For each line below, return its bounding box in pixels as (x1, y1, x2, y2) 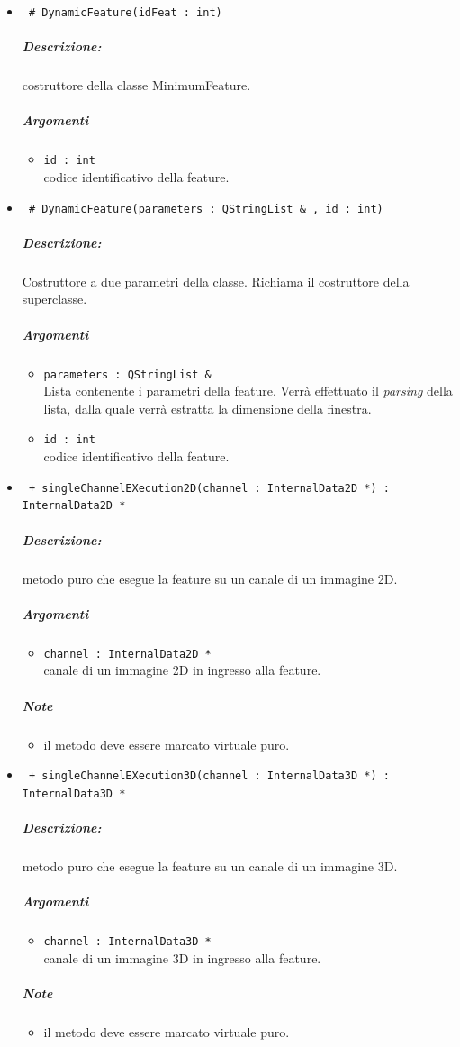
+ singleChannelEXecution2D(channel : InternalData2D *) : (28, 481, 390, 495)
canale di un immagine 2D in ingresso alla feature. (43, 660, 321, 679)
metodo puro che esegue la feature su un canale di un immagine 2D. (22, 569, 398, 587)
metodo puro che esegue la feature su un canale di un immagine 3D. (22, 857, 398, 875)
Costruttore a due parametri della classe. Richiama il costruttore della (22, 271, 410, 290)
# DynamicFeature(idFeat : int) (28, 6, 222, 19)
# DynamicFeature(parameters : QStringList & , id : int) (28, 202, 383, 215)
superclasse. (22, 289, 87, 308)
